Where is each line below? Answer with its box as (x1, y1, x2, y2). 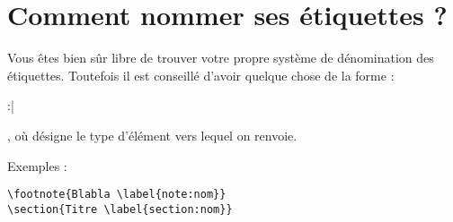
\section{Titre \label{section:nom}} (7, 202, 233, 216)
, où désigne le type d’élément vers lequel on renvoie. (7, 125, 298, 144)
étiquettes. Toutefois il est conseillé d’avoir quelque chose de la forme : (7, 65, 395, 84)
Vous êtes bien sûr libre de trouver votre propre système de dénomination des (7, 48, 434, 67)
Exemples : (7, 156, 67, 175)
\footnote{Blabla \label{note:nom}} (7, 188, 226, 201)
